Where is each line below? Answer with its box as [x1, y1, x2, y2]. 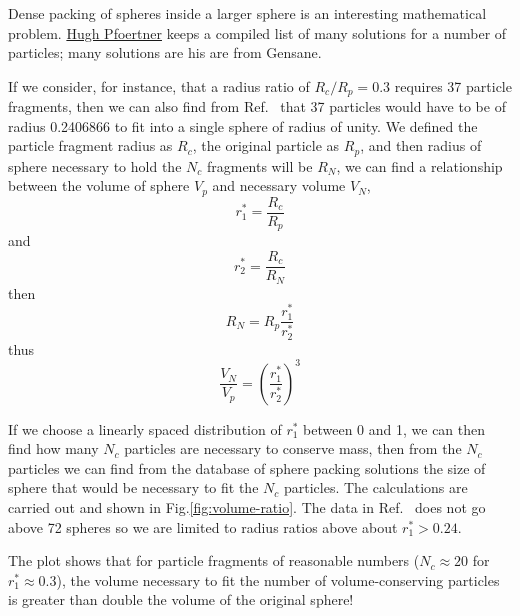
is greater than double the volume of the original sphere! [8, 589, 354, 610]
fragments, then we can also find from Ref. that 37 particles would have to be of [8, 96, 506, 117]
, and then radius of [360, 135, 482, 156]
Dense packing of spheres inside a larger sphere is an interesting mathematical [8, 3, 487, 23]
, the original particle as [192, 135, 340, 156]
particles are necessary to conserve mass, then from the [124, 438, 462, 459]
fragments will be [206, 155, 313, 176]
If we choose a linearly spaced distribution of [8, 418, 282, 439]
